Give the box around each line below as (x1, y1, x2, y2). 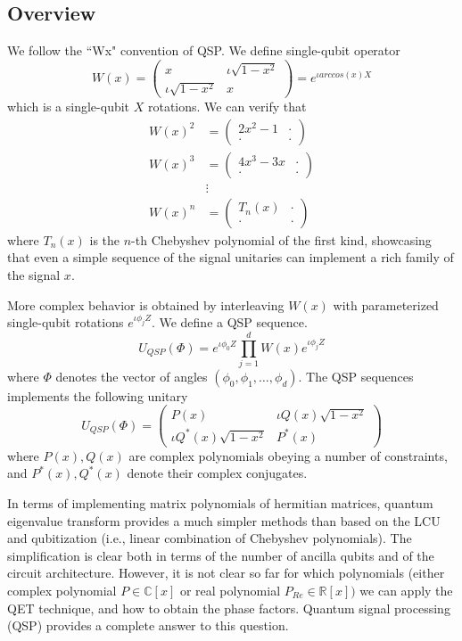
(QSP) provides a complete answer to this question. (7, 616, 289, 635)
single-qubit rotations (7, 313, 124, 332)
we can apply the (359, 581, 453, 600)
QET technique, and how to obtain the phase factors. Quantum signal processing (7, 598, 450, 617)
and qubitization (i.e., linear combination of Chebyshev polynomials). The (7, 529, 412, 547)
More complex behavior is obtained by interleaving (7, 295, 285, 314)
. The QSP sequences (298, 366, 414, 385)
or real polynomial (179, 581, 281, 600)
